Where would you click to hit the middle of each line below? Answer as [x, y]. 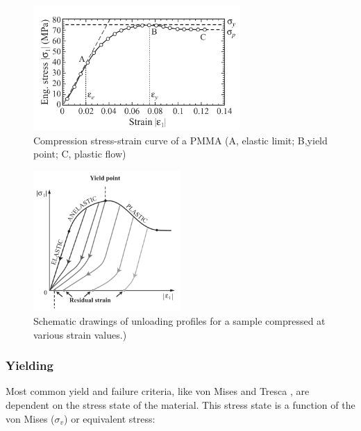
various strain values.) [80, 334]
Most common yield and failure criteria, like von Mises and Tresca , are [158, 391]
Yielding [30, 365]
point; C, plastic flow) [80, 154]
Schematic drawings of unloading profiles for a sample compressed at [179, 320]
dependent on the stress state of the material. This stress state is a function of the [180, 404]
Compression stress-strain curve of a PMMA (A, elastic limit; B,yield [180, 140]
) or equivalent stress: [110, 418]
